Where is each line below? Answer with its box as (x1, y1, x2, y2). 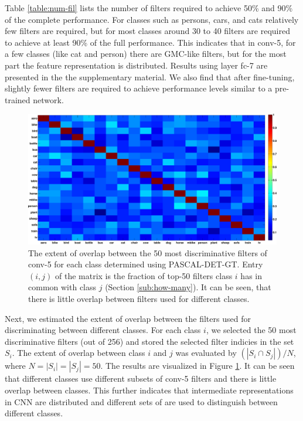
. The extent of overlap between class (12, 347, 145, 359)
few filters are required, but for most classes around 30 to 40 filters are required (5, 25, 290, 37)
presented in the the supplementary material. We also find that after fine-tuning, (5, 70, 295, 83)
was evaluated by (175, 347, 237, 359)
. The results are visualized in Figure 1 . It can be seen (100, 359, 295, 372)
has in (240, 269, 262, 281)
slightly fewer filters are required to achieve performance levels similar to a (5, 82, 273, 94)
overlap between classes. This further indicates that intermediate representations (5, 384, 294, 396)
